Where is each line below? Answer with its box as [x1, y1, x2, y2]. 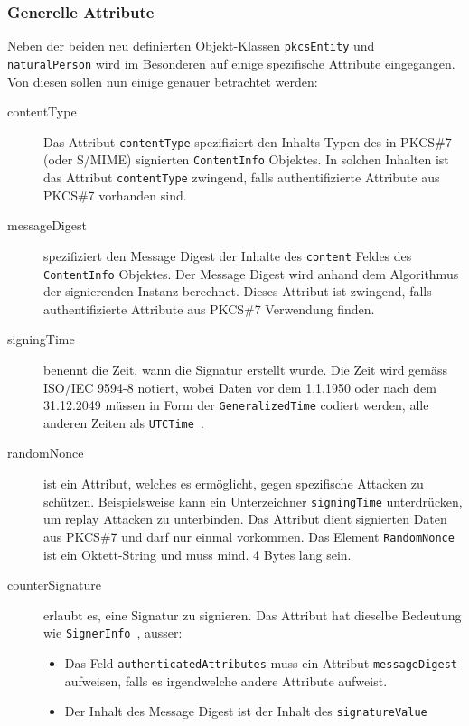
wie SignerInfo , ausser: [43, 623, 183, 642]
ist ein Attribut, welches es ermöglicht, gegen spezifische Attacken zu [43, 474, 424, 493]
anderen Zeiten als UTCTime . [43, 413, 204, 432]
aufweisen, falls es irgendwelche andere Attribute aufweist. [64, 671, 388, 690]
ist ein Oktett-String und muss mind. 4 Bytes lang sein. [43, 544, 352, 563]
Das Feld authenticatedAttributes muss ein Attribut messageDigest [64, 654, 457, 672]
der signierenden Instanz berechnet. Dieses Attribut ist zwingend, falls [43, 282, 432, 301]
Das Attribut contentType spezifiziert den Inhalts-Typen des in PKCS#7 [43, 132, 452, 151]
